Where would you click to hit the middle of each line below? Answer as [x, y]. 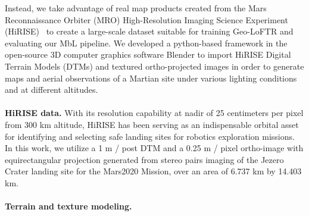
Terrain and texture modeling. [68, 206]
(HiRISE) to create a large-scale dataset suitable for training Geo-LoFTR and [149, 31]
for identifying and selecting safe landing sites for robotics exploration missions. [150, 136]
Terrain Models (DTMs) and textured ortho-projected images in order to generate [154, 66]
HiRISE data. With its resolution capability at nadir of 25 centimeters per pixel [154, 113]
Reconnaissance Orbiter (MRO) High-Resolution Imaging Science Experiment [146, 19]
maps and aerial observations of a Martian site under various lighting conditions [151, 78]
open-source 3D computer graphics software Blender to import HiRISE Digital [148, 54]
